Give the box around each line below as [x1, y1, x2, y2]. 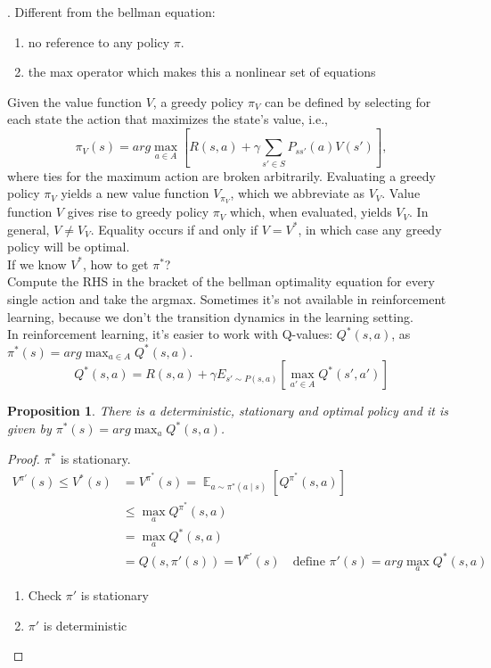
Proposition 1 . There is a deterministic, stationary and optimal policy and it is [7, 401, 448, 420]
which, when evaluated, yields [230, 202, 392, 221]
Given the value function [7, 92, 143, 111]
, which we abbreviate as [230, 184, 364, 202]
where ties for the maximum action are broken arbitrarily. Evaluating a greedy [7, 166, 436, 185]
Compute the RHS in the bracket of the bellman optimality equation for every [7, 272, 435, 291]
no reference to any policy [28, 32, 170, 51]
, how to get [83, 254, 149, 273]
